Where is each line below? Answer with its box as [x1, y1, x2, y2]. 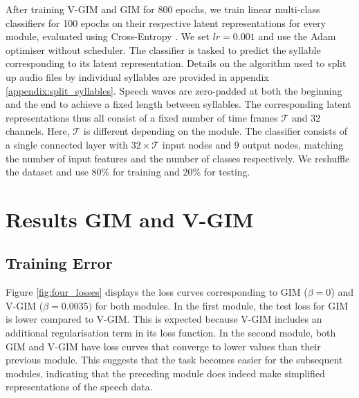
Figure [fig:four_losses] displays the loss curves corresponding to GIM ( [6, 285, 308, 299]
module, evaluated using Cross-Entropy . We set [6, 29, 210, 44]
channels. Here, [6, 124, 70, 138]
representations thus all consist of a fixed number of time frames [6, 110, 278, 124]
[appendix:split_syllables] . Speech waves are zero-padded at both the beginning [6, 83, 342, 97]
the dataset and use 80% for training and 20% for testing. [6, 164, 250, 179]
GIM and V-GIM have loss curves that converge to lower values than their [6, 339, 321, 353]
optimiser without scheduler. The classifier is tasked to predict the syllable [6, 42, 321, 57]
